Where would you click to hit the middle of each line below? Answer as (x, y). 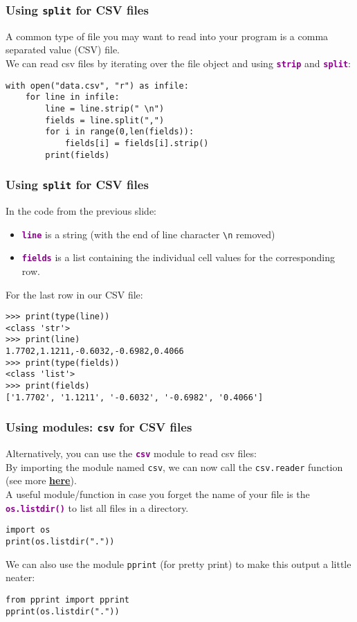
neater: (20, 577)
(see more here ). (41, 480)
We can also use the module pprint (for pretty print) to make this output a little (178, 563)
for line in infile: (72, 97)
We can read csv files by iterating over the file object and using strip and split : (178, 63)
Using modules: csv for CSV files (99, 427)
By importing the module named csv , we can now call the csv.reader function (174, 466)
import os (28, 530)
